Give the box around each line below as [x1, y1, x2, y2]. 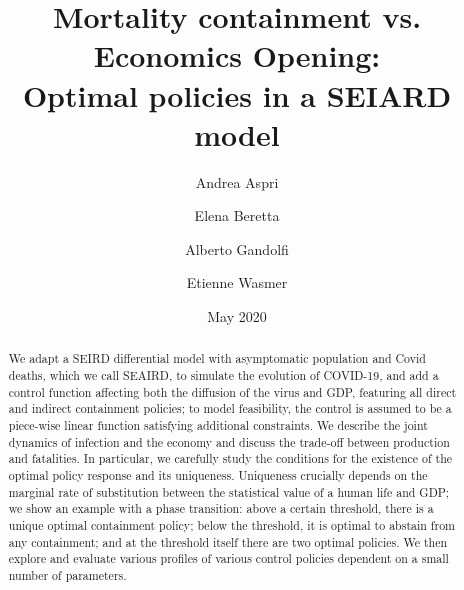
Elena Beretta [194, 205, 280, 226]
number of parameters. [8, 566, 127, 583]
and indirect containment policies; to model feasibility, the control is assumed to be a [8, 400, 452, 417]
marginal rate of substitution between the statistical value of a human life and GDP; [8, 483, 450, 500]
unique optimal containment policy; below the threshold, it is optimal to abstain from [8, 517, 455, 534]
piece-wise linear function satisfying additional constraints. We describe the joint [8, 417, 428, 434]
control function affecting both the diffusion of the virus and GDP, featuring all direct [8, 383, 457, 400]
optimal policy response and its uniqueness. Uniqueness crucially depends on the [8, 467, 428, 484]
